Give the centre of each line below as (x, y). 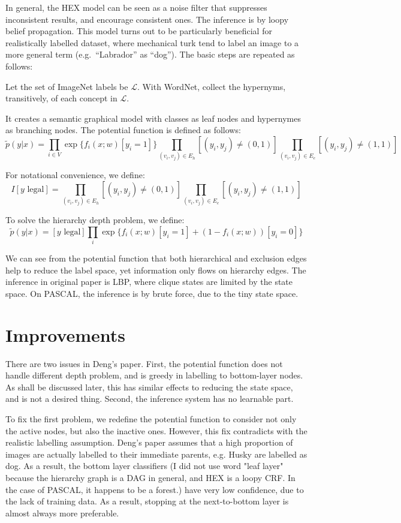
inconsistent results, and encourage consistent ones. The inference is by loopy (147, 19)
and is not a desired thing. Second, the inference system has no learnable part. (150, 399)
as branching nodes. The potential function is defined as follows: (123, 130)
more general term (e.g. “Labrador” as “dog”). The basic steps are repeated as (150, 54)
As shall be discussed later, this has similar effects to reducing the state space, (149, 387)
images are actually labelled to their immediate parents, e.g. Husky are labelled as (156, 454)
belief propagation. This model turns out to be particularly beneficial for (139, 31)
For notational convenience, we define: (75, 175)
